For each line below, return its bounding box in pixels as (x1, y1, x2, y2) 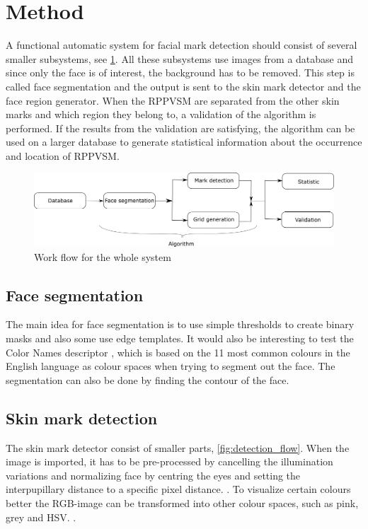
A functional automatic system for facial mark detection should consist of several (6, 37, 357, 52)
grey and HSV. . (6, 509, 76, 524)
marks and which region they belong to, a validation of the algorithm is (6, 107, 316, 122)
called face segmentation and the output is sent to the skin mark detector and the (6, 79, 361, 93)
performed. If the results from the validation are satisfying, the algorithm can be (6, 120, 355, 135)
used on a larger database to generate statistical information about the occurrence (6, 134, 362, 149)
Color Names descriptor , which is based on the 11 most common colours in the (6, 344, 350, 359)
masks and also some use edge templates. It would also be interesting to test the (6, 330, 354, 345)
